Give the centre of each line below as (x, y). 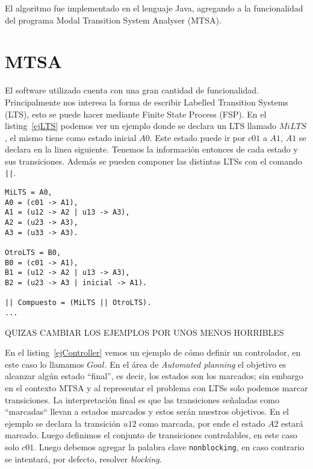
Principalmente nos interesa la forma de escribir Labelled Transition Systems (147, 102)
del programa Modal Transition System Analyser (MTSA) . (113, 20)
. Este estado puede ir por (197, 137)
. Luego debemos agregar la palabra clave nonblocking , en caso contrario (169, 447)
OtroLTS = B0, (33, 253)
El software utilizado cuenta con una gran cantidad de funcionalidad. (132, 90)
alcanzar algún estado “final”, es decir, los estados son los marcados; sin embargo (154, 376)
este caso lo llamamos (45, 364)
